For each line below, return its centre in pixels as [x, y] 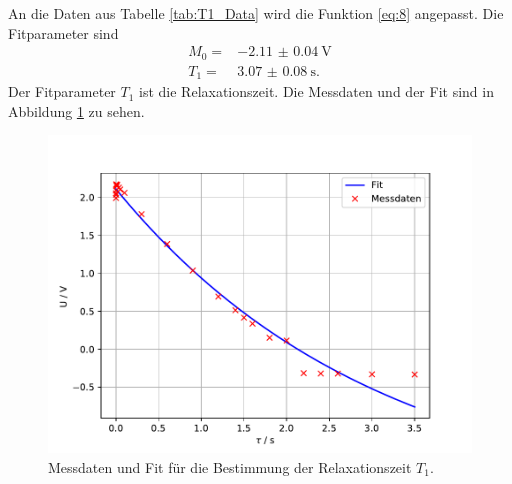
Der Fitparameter [62, 91]
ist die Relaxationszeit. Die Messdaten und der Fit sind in [316, 91]
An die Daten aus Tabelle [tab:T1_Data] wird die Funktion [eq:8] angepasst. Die [256, 13]
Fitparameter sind [63, 32]
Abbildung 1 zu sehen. [76, 110]
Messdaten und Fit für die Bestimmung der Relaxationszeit [230, 466]
